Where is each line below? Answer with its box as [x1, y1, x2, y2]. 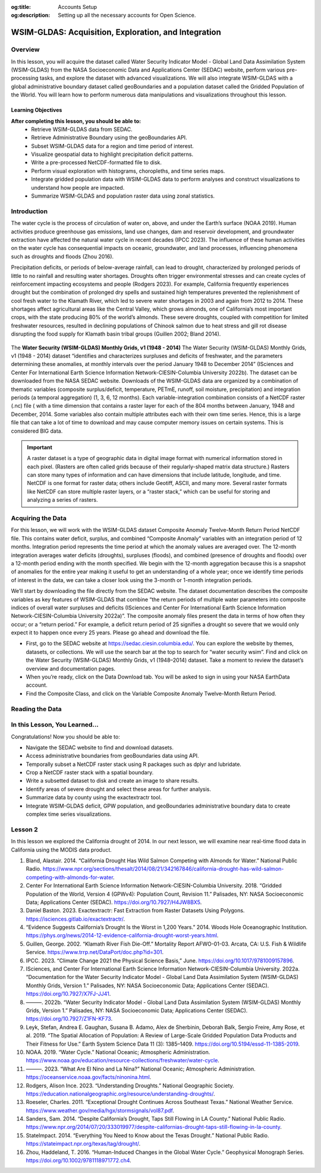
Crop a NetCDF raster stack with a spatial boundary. [26, 769, 154, 776]
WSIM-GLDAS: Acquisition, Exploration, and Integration [11, 27, 221, 37]
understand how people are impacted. [31, 184, 125, 191]
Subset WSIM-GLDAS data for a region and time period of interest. [31, 142, 194, 149]
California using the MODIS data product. [11, 846, 112, 853]
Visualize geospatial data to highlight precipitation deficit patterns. [31, 151, 193, 158]
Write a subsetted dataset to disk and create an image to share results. [26, 777, 199, 784]
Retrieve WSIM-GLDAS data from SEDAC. [31, 126, 133, 133]
